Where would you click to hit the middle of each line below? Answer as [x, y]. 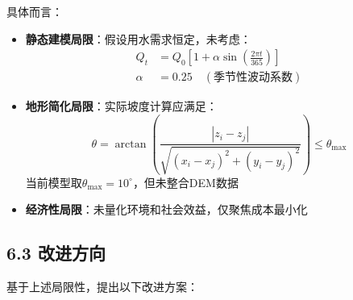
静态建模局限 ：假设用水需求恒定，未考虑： [138, 38]
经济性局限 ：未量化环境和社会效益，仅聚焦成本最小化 [166, 209]
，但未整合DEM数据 [185, 182]
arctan [131, 144]
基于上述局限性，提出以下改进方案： [102, 287]
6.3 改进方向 [56, 253]
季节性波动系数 [253, 78]
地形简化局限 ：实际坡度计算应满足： [121, 106]
